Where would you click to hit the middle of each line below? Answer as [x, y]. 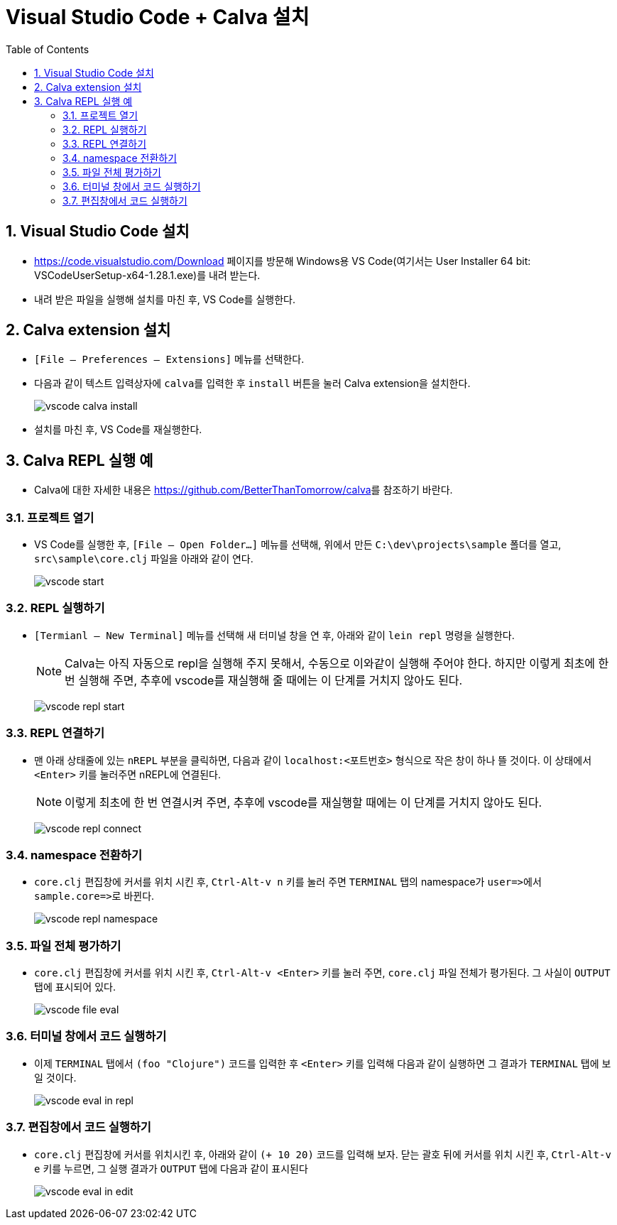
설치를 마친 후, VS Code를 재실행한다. [118, 430]
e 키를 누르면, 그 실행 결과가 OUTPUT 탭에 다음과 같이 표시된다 [171, 1168]
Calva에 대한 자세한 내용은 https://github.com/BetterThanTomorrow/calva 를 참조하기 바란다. [244, 490]
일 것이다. [55, 1077]
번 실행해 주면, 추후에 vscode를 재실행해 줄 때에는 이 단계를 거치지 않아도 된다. [264, 680]
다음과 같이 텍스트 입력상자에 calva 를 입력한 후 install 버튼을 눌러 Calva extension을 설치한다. [252, 383]
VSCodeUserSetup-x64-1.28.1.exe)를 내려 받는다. [147, 275]
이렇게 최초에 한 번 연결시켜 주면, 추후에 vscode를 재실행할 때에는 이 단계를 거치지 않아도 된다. [304, 802]
